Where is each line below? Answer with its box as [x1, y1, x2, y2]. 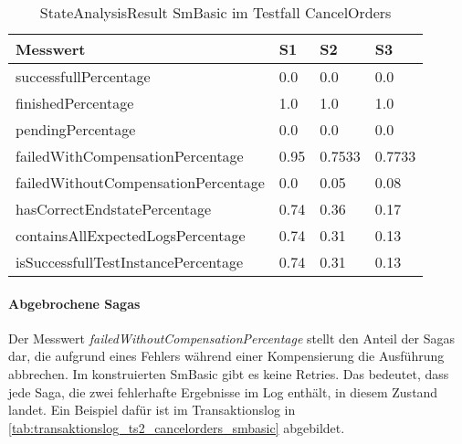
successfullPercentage [16, 66, 151, 87]
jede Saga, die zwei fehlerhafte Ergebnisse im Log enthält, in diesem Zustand [8, 382, 438, 401]
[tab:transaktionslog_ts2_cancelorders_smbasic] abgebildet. [8, 418, 345, 437]
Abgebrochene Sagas [8, 293, 141, 312]
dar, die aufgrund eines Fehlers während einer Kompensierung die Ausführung [8, 346, 445, 365]
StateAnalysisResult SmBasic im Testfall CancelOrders [39, 2, 392, 23]
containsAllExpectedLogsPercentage [16, 225, 246, 246]
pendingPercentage [16, 119, 136, 140]
